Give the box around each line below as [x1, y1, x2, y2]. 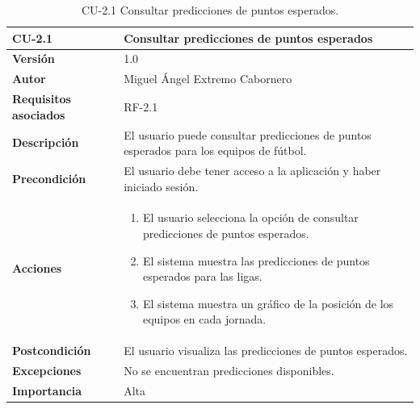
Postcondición [12, 342, 91, 359]
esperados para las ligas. [142, 268, 262, 285]
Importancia [12, 382, 82, 399]
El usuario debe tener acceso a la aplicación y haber [124, 162, 381, 178]
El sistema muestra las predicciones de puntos [142, 252, 370, 269]
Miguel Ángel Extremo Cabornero [124, 70, 292, 87]
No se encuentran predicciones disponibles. [124, 362, 334, 379]
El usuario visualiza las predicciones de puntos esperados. [124, 342, 408, 359]
